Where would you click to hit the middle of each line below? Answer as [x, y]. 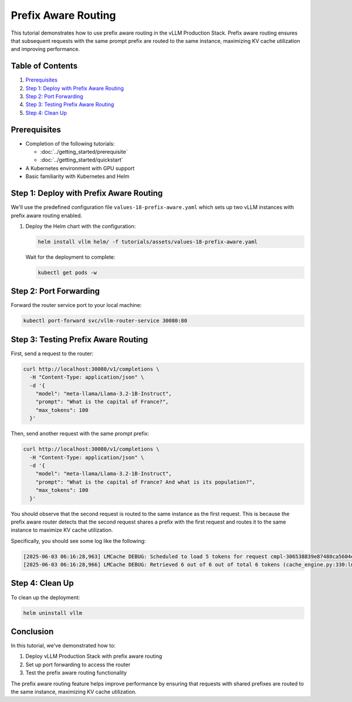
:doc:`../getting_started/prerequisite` [84, 152]
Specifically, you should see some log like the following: [78, 541]
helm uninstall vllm [53, 613]
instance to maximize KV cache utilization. [62, 530]
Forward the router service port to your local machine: [76, 305]
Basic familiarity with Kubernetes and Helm [77, 177]
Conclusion [32, 631]
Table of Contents [44, 66]
